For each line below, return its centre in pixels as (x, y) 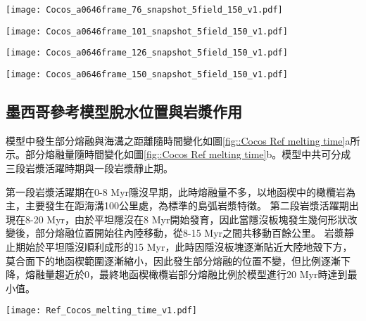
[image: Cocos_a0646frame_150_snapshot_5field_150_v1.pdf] (147, 74)
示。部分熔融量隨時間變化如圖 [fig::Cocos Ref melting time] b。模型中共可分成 (178, 154)
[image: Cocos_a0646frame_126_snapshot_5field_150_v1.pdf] (147, 53)
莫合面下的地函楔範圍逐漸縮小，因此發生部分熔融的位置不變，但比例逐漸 (173, 260)
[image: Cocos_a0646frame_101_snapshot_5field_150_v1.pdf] (147, 31)
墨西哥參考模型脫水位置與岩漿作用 (124, 111)
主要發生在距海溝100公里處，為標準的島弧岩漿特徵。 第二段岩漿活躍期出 (192, 205)
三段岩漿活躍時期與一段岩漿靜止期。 (89, 168)
